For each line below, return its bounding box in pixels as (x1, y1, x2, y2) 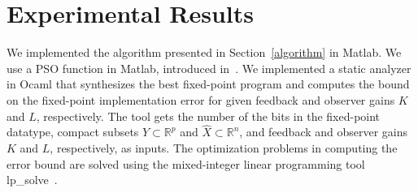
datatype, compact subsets (7, 123, 139, 140)
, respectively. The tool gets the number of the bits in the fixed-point (36, 107, 381, 124)
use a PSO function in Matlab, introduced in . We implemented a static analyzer (7, 59, 411, 76)
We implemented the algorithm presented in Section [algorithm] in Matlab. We (7, 44, 402, 61)
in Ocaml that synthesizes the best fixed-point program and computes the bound (7, 75, 410, 92)
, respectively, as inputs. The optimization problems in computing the (50, 139, 398, 156)
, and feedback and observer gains (239, 123, 408, 140)
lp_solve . (7, 171, 58, 188)
